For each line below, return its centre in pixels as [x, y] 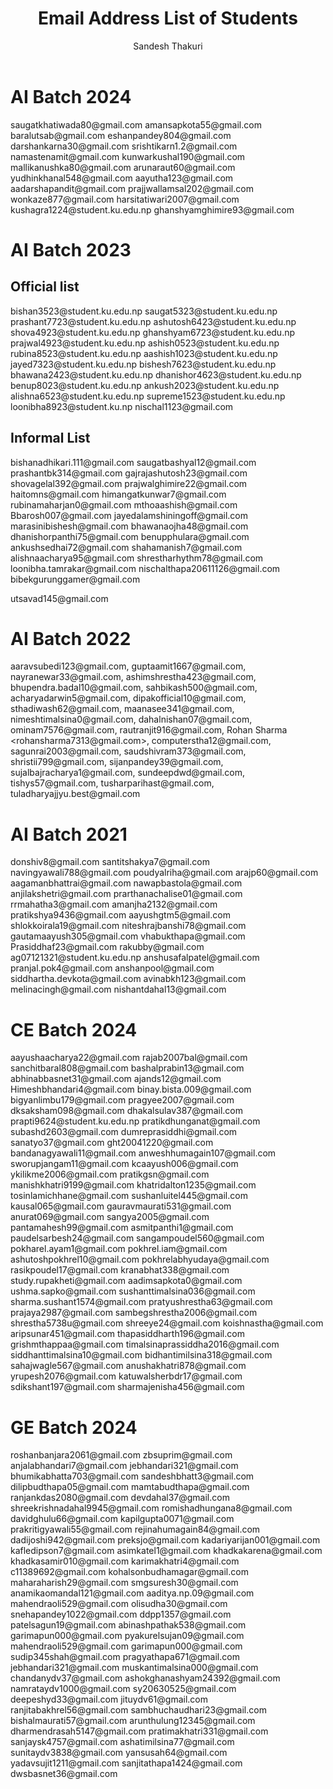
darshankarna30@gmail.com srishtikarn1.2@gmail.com [124, 146]
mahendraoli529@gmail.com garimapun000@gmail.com [126, 1646]
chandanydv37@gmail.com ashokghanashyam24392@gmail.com [145, 1678]
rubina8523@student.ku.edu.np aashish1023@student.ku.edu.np [144, 353]
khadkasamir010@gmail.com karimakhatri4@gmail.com [125, 1561]
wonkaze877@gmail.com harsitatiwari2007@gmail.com [125, 199]
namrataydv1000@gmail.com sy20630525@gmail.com [123, 1689]
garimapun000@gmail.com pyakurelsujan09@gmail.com [127, 1636]
